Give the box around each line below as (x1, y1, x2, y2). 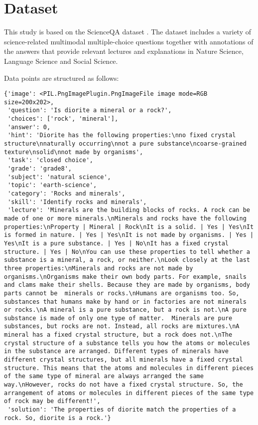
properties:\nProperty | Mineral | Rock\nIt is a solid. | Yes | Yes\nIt (4, 223, 254, 230)
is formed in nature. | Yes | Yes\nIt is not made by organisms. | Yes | (4, 231, 254, 239)
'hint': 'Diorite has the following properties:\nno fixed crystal (7, 132, 236, 139)
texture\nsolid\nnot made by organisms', (4, 148, 143, 156)
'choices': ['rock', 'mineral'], (7, 115, 119, 123)
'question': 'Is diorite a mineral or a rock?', (7, 107, 172, 114)
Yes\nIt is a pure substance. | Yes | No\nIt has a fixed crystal (4, 239, 229, 247)
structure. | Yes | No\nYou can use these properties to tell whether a (4, 248, 250, 255)
